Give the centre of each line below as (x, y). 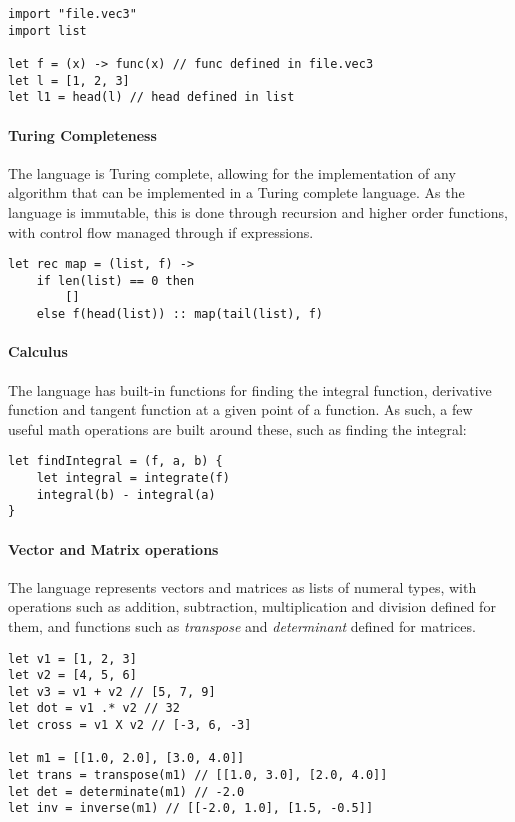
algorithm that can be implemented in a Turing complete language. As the (236, 192)
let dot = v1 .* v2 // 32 (94, 708)
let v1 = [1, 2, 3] (72, 658)
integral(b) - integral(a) (126, 494)
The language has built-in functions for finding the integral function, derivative (250, 389)
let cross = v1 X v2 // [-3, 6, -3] (130, 725)
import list (47, 30)
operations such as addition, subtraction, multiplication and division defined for (252, 606)
